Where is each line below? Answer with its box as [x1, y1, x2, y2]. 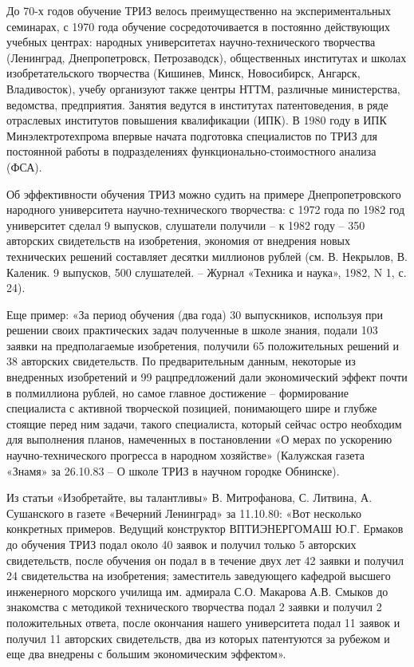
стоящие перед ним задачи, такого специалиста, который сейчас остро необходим [6, 415, 402, 432]
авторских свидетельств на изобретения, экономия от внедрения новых [6, 232, 350, 249]
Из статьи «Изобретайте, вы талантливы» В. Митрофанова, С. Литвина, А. [6, 489, 373, 506]
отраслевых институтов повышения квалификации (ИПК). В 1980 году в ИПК [6, 112, 387, 128]
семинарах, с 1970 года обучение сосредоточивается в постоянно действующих [6, 18, 391, 34]
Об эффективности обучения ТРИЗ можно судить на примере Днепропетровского [6, 185, 401, 202]
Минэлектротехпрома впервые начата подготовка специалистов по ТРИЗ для [6, 127, 377, 144]
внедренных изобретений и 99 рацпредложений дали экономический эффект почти [6, 369, 408, 385]
